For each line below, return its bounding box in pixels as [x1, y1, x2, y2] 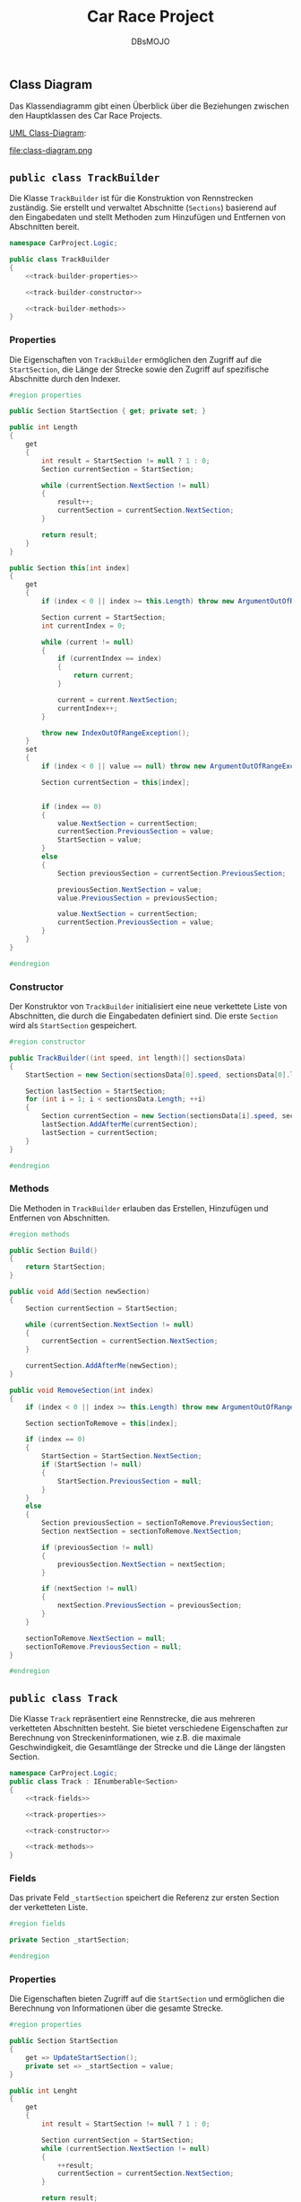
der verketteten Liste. [9, 1902, 89, 1913]
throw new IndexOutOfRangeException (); [41, 728, 191, 737]
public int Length [9, 423, 78, 432]
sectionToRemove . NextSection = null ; [25, 1634, 167, 1643]
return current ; [73, 671, 134, 680]
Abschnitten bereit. [9, 222, 80, 233]
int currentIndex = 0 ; [41, 621, 126, 630]
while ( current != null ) [41, 638, 134, 647]
